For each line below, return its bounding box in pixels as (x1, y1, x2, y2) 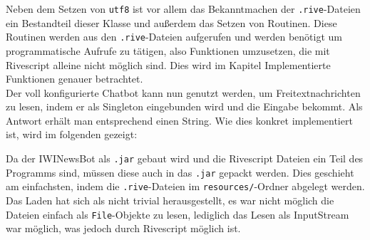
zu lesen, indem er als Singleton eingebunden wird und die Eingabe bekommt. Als (6, 99, 363, 114)
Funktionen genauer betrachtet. (6, 71, 143, 86)
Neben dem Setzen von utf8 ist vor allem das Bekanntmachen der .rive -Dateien (6, 1, 361, 16)
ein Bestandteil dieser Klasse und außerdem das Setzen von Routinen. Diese (6, 15, 337, 30)
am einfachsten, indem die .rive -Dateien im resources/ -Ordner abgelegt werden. (6, 179, 365, 194)
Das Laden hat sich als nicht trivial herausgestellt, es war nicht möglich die (6, 193, 334, 208)
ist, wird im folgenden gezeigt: (6, 127, 138, 142)
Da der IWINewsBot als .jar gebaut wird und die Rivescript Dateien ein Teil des (6, 151, 364, 166)
